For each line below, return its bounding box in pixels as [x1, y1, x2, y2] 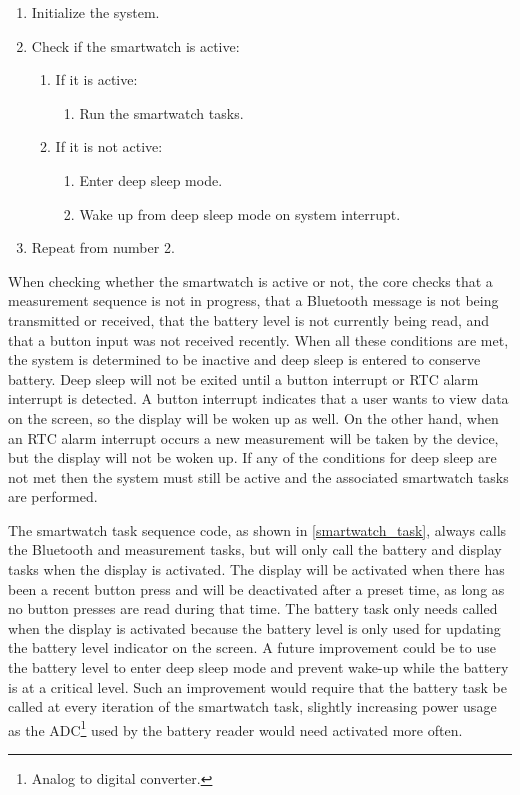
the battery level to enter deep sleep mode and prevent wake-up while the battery [8, 657, 509, 678]
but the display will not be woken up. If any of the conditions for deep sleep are [8, 447, 497, 468]
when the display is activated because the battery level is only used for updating [8, 617, 501, 638]
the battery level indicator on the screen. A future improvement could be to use [8, 637, 496, 658]
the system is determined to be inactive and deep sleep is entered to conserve [8, 349, 481, 370]
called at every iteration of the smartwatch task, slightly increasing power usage [8, 696, 497, 717]
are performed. [8, 486, 98, 507]
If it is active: [55, 69, 138, 90]
